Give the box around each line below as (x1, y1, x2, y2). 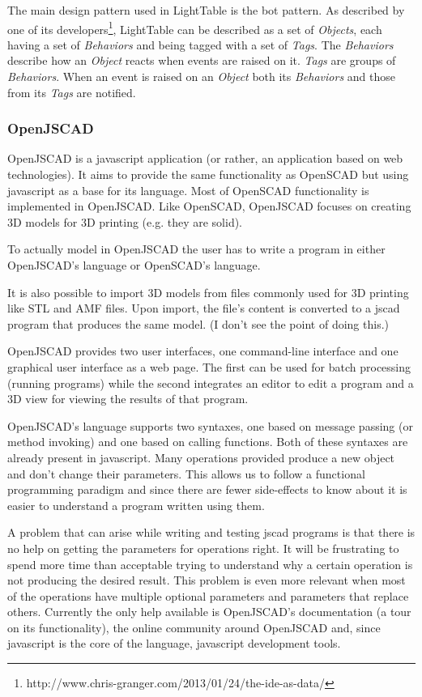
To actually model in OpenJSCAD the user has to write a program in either (7, 240, 386, 257)
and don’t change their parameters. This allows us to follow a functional (7, 465, 365, 482)
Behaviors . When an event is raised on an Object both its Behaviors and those (7, 68, 395, 85)
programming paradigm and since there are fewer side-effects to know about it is (7, 481, 407, 498)
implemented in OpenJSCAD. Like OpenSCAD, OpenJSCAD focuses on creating (7, 198, 411, 215)
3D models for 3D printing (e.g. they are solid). (7, 213, 243, 230)
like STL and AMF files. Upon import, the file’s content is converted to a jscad (7, 300, 400, 317)
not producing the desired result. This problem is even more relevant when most (7, 572, 406, 589)
